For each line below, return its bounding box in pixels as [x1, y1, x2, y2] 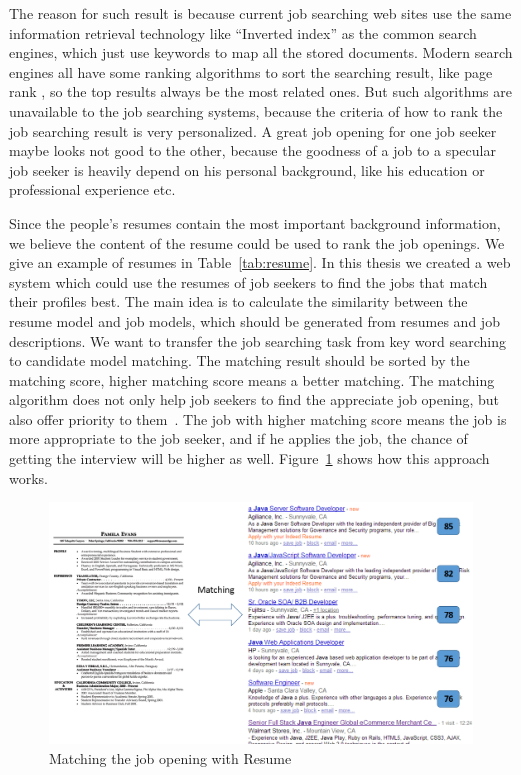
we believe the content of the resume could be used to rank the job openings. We [9, 232, 505, 253]
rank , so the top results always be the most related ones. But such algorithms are [9, 81, 513, 102]
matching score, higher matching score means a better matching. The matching [9, 369, 495, 390]
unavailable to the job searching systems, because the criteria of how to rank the [9, 100, 503, 121]
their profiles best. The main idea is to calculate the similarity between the [9, 291, 468, 312]
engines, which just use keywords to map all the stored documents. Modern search [9, 42, 513, 63]
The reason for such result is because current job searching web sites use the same [9, 3, 512, 23]
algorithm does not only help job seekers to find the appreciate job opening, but [9, 389, 499, 410]
